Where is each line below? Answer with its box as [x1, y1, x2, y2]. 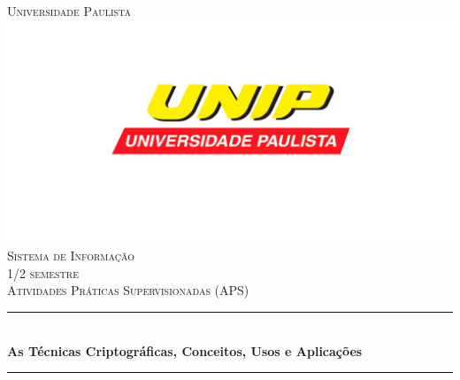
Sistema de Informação [7, 246, 134, 265]
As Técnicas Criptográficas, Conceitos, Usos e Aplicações [7, 341, 363, 360]
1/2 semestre [7, 263, 79, 282]
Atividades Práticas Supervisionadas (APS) [7, 281, 249, 299]
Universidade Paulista [7, 2, 131, 19]
